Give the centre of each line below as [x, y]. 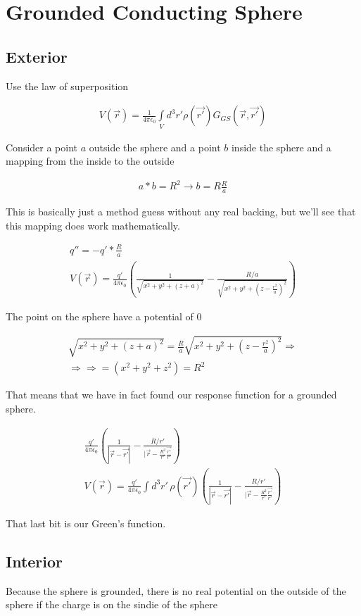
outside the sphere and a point [155, 147]
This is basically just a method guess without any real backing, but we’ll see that [181, 212]
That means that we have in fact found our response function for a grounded [171, 395]
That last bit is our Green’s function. [86, 523]
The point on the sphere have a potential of [100, 316]
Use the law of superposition [67, 86]
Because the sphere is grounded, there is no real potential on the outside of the [176, 590]
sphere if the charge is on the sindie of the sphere [112, 604]
